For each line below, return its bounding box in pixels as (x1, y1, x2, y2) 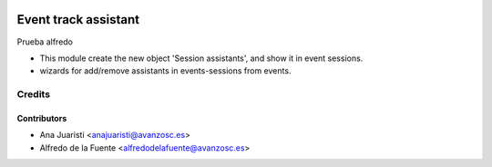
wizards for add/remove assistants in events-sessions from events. (39, 65, 292, 76)
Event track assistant (16, 12, 140, 27)
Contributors (16, 113, 67, 123)
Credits (16, 88, 50, 101)
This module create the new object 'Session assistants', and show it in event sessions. (39, 53, 364, 64)
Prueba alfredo (16, 36, 73, 47)
